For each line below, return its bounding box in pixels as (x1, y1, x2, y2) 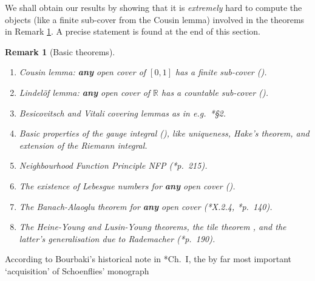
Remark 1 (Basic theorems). (5, 45, 115, 58)
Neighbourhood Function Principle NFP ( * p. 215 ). (19, 159, 208, 172)
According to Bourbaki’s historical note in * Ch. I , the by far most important (5, 252, 292, 265)
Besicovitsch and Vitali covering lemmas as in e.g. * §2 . (19, 106, 226, 119)
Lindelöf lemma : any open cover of (19, 86, 151, 98)
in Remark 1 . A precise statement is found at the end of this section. (5, 25, 261, 38)
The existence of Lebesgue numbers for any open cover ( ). (19, 179, 235, 192)
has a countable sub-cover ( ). (161, 86, 268, 98)
